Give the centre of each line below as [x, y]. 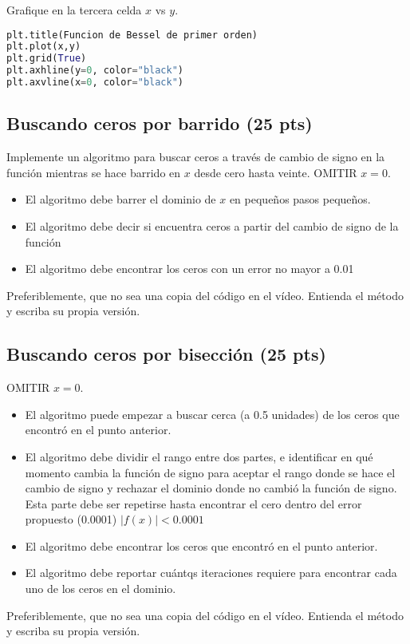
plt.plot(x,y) [44, 47]
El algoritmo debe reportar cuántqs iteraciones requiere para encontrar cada [211, 573]
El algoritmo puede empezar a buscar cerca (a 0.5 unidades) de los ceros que [212, 414]
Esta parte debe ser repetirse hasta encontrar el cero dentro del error [193, 503]
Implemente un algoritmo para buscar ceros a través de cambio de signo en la [196, 157]
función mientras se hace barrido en [94, 172]
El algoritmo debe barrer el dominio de [120, 199]
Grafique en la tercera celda [74, 10]
